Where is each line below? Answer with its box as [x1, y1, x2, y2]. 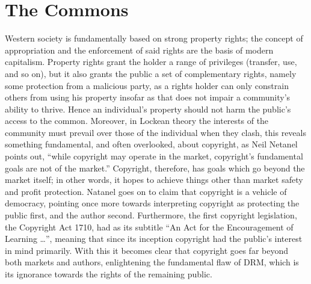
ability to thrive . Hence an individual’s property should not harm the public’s [5, 102, 291, 115]
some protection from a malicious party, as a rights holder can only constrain [5, 79, 289, 91]
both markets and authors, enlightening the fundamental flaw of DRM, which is [5, 256, 299, 268]
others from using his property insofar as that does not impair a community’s [5, 91, 291, 103]
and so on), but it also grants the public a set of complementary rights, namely [5, 67, 297, 79]
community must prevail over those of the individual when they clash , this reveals [5, 126, 306, 138]
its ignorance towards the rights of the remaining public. [5, 268, 212, 280]
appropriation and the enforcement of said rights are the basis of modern [5, 43, 274, 56]
